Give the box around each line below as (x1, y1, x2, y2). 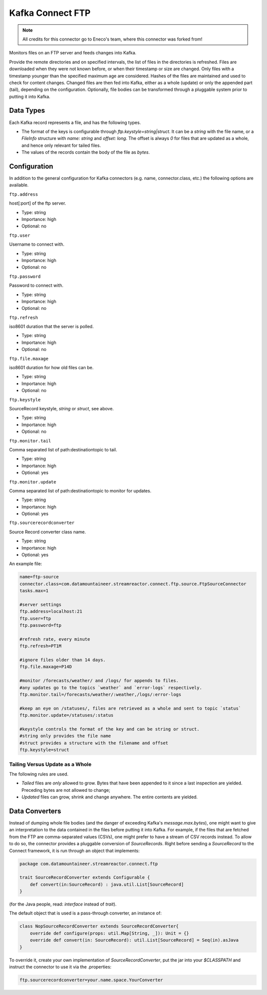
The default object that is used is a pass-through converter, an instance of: (9, 910, 162, 916)
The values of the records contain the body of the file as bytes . (21, 149, 150, 155)
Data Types (9, 106, 45, 115)
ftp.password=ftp (19, 623, 62, 628)
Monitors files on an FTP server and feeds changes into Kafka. (9, 50, 137, 56)
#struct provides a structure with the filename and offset (19, 740, 169, 746)
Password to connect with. (9, 282, 64, 289)
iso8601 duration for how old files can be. (9, 365, 94, 371)
